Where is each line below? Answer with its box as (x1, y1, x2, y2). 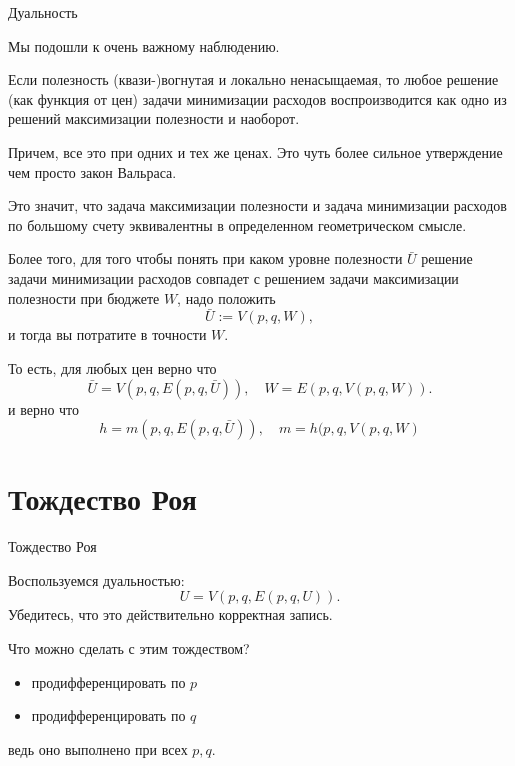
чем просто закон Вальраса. (8, 161, 177, 182)
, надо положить (177, 287, 276, 308)
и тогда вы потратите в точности (8, 324, 207, 345)
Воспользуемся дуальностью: (8, 569, 185, 590)
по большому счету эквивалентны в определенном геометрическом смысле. (8, 214, 467, 235)
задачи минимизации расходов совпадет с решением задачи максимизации (8, 267, 459, 288)
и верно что (8, 398, 80, 419)
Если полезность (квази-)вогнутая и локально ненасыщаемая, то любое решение (8, 69, 499, 90)
